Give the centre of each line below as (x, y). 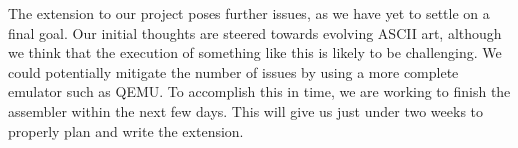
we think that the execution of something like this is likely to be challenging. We (255, 52)
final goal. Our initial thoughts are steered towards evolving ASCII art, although (255, 32)
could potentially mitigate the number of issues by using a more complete (233, 71)
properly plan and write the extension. (126, 130)
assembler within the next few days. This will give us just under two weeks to (246, 110)
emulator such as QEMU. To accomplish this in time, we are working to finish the (259, 91)
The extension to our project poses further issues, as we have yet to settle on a (249, 13)
